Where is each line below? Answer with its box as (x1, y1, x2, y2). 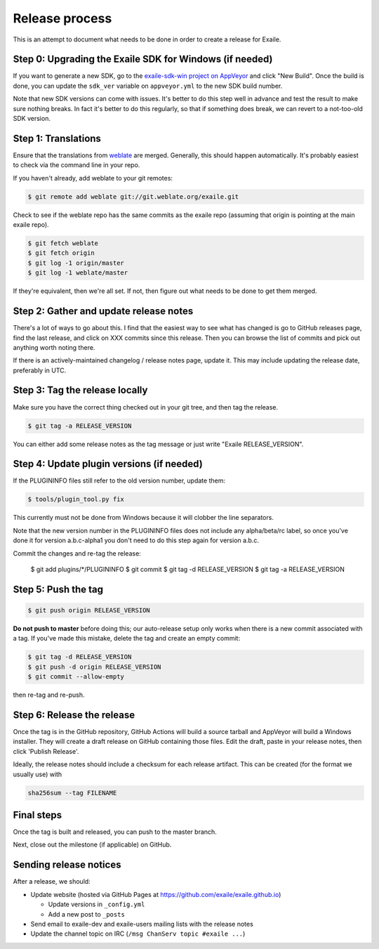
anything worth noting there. (13, 343, 95, 351)
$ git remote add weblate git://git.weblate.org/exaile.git (27, 192, 239, 200)
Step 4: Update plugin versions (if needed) (13, 458, 203, 470)
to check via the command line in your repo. (13, 161, 140, 169)
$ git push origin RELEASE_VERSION (27, 606, 150, 614)
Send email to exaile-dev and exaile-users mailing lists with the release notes (30, 919, 254, 928)
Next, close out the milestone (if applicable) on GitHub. (13, 840, 172, 849)
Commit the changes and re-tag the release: (13, 549, 142, 558)
